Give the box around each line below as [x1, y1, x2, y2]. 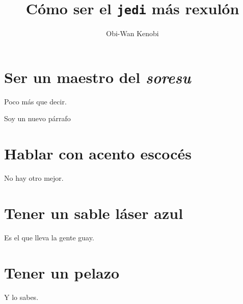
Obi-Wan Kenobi [106, 28, 159, 39]
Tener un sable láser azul [4, 202, 183, 223]
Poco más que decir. [4, 96, 67, 106]
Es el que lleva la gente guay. [4, 232, 94, 242]
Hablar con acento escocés [4, 143, 192, 164]
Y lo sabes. [4, 291, 39, 302]
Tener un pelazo [4, 262, 120, 283]
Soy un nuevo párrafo [4, 113, 71, 124]
